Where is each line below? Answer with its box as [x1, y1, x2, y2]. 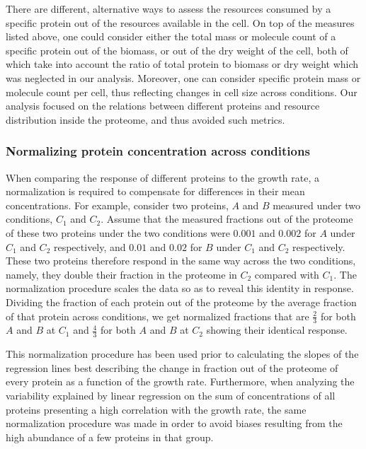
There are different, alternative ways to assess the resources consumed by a [6, 1, 331, 16]
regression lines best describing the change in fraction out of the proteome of [6, 360, 338, 375]
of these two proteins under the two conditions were [6, 225, 230, 240]
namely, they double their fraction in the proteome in [6, 267, 237, 281]
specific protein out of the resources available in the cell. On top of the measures [6, 15, 355, 30]
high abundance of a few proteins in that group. [6, 429, 214, 444]
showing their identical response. [206, 322, 348, 337]
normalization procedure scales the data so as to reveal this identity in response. [6, 281, 354, 296]
